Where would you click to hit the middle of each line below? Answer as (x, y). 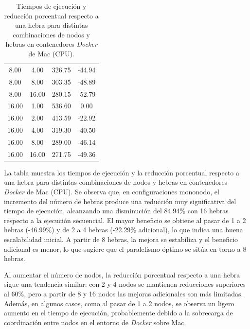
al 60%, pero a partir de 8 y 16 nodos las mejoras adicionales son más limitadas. (124, 293)
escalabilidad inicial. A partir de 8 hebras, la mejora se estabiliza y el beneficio (121, 239)
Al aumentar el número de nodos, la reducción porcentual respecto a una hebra (122, 274)
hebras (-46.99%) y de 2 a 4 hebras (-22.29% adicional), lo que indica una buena (124, 230)
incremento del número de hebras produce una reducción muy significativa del (120, 201)
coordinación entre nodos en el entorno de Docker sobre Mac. (95, 322)
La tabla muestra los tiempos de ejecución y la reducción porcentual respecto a (122, 172)
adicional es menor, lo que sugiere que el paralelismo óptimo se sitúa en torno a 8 (125, 249)
